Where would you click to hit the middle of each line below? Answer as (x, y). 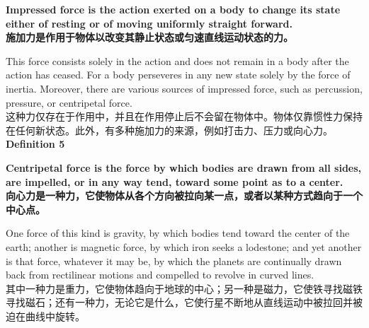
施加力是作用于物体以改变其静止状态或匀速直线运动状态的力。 (149, 37)
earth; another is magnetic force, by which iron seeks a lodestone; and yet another (184, 246)
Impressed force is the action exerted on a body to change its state (173, 9)
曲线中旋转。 (55, 316)
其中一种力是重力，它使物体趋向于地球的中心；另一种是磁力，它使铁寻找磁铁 (184, 288)
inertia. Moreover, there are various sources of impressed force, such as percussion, (184, 88)
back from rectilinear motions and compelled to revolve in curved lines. (160, 275)
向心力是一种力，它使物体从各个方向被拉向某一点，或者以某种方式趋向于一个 (184, 195)
